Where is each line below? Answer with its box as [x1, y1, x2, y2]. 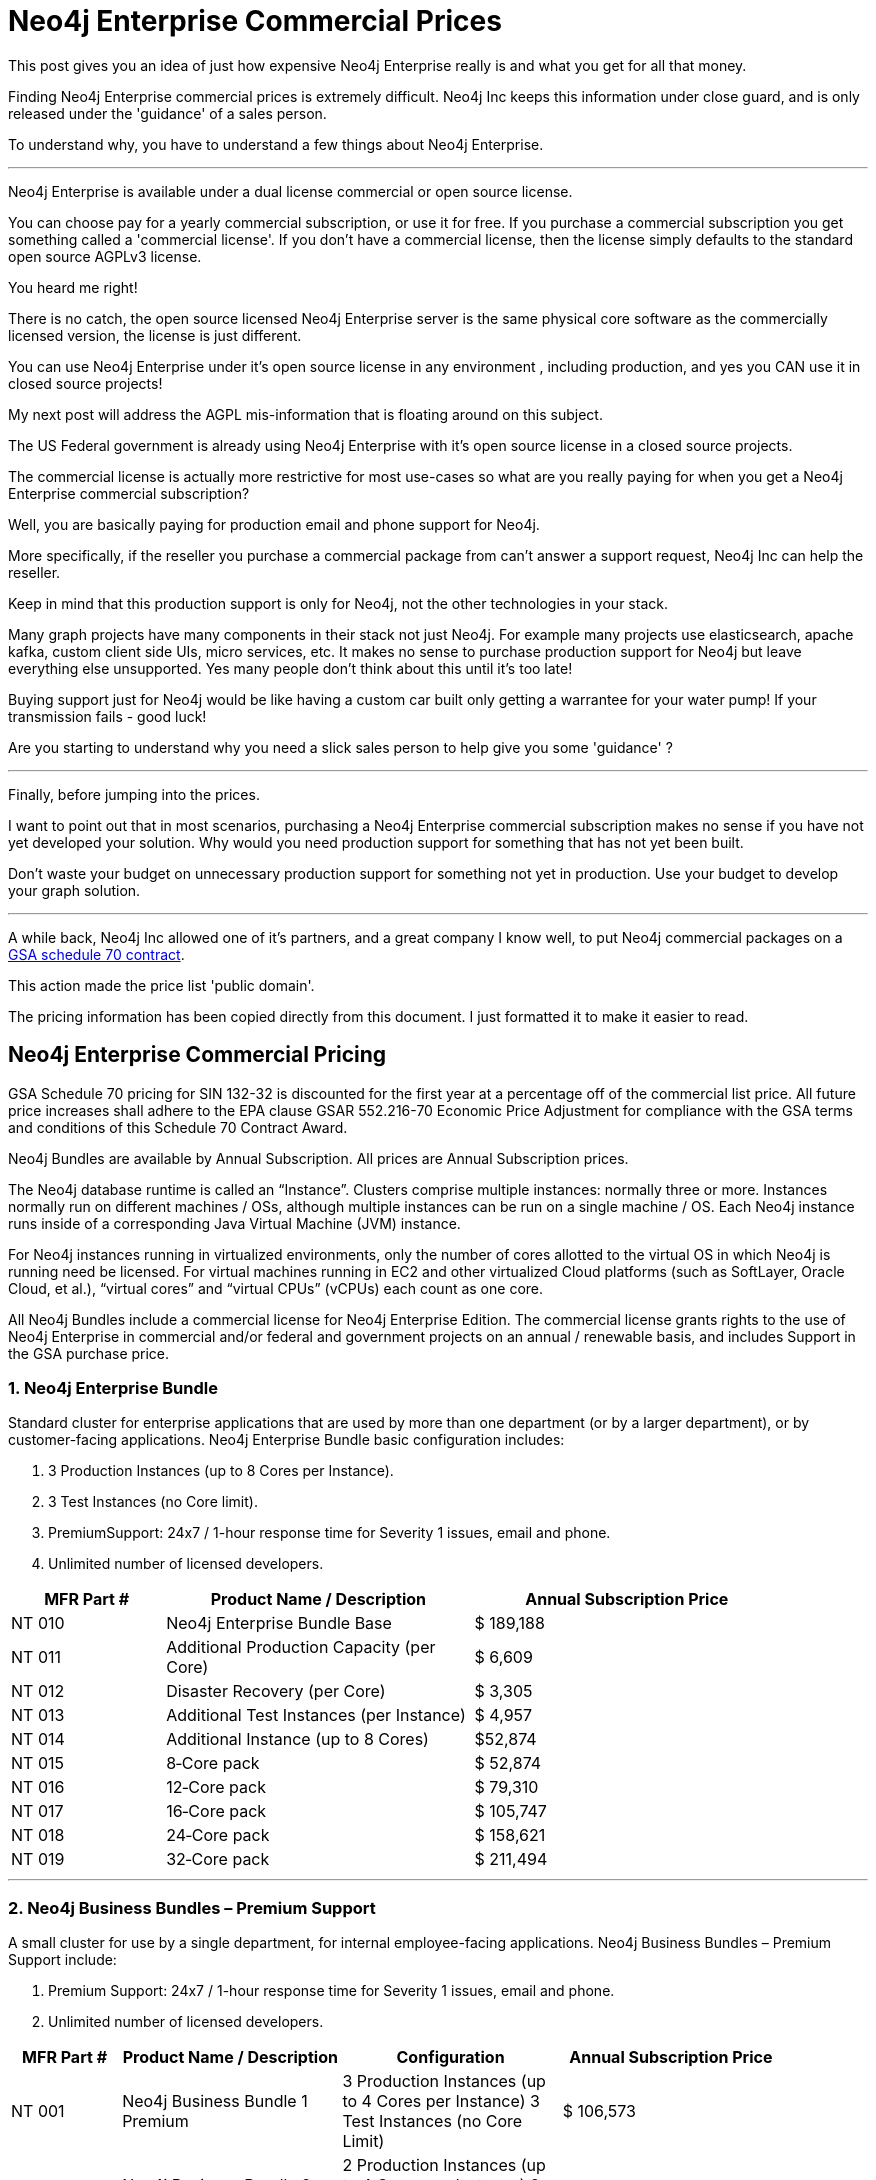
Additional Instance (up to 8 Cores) [166, 1729, 429, 1750]
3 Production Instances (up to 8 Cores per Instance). [48, 1462, 394, 1480]
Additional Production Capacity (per [166, 1637, 436, 1658]
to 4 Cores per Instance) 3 [342, 2091, 540, 2112]
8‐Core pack [166, 1753, 260, 1774]
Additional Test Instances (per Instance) [166, 1705, 466, 1726]
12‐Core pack [166, 1777, 266, 1798]
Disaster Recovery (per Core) [166, 1681, 386, 1702]
